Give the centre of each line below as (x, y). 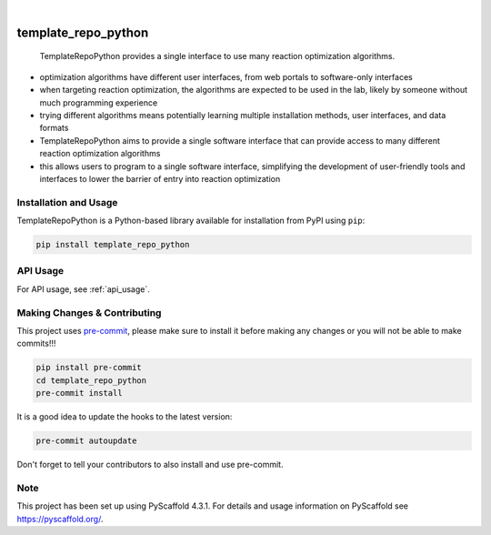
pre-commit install (79, 393)
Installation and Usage (67, 202)
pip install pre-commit (89, 368)
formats (54, 128)
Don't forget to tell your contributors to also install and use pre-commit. (150, 465)
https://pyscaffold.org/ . (60, 519)
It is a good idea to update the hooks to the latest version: (125, 417)
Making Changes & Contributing (89, 312)
